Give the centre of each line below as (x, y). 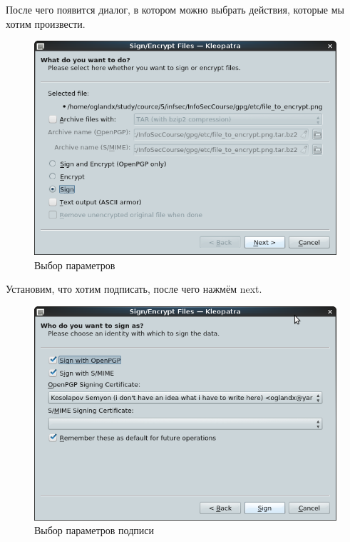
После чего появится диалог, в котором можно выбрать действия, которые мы (175, 9)
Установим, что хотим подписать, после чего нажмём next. (134, 289)
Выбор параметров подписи (94, 530)
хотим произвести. (46, 23)
